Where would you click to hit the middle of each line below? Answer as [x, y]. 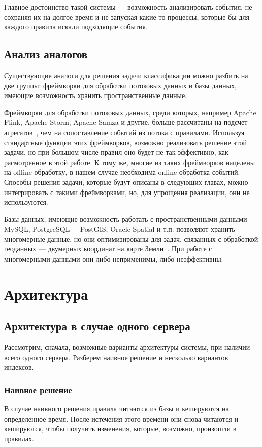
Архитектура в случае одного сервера [97, 326]
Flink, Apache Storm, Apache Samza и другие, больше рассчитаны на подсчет [126, 122]
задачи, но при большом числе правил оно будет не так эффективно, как [116, 152]
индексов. [19, 367]
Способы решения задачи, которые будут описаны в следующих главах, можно [126, 182]
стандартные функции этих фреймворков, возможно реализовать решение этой [125, 142]
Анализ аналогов [46, 54]
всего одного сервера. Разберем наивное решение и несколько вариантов [116, 357]
